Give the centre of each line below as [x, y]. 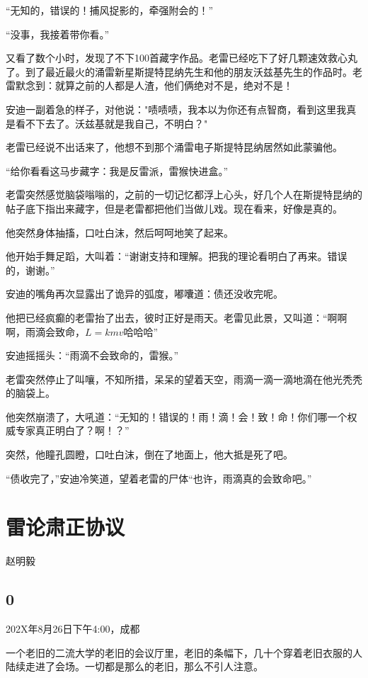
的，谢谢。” [30, 270]
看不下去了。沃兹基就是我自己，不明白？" [111, 123]
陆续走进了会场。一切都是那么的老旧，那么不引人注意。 [134, 666]
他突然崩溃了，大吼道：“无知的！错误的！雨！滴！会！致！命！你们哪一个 [177, 416]
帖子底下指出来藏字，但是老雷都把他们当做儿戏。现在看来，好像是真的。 [174, 208]
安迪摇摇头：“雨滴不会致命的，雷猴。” [92, 355]
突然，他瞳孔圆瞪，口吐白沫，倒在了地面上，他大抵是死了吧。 [149, 454]
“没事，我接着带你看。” [58, 34]
